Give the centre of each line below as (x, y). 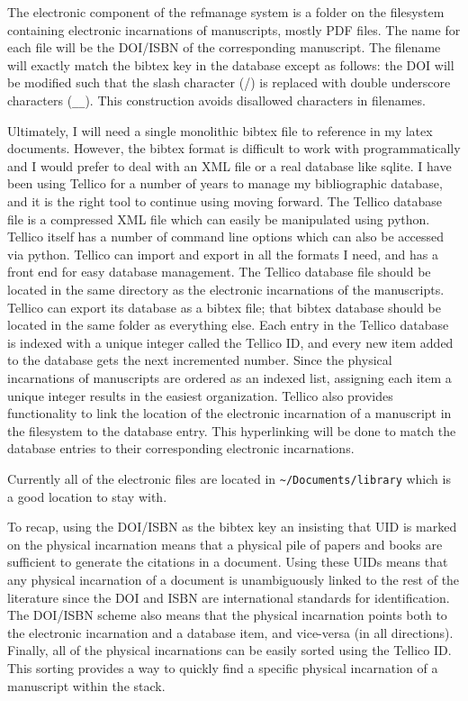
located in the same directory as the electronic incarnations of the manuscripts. (226, 289)
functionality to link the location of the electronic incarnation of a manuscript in (229, 413)
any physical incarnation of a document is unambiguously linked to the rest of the (234, 579)
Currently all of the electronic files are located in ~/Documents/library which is (229, 478)
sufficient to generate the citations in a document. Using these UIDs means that (228, 562)
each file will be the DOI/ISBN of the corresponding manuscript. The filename (224, 47)
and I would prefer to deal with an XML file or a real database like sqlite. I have (229, 165)
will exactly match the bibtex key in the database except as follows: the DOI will (231, 64)
